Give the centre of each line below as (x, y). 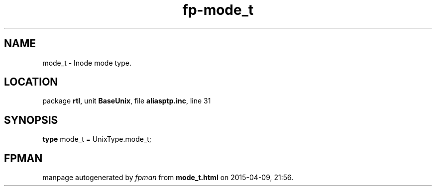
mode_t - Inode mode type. (87, 63)
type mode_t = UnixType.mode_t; (97, 139)
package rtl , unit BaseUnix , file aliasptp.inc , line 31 (127, 101)
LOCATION (31, 82)
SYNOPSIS (31, 120)
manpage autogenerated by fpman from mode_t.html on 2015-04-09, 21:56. (168, 178)
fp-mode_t (218, 10)
